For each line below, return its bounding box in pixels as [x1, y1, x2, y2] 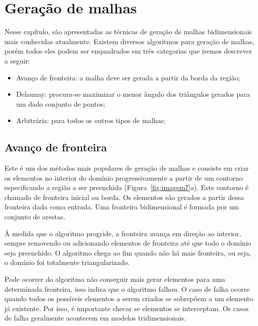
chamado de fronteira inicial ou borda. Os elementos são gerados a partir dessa [4, 192, 244, 202]
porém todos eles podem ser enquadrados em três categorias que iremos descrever [4, 46, 252, 56]
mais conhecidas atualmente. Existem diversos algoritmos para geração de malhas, [4, 36, 255, 46]
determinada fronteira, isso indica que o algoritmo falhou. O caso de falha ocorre [4, 283, 250, 294]
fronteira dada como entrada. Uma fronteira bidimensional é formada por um [4, 201, 239, 212]
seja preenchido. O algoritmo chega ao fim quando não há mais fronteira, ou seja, [4, 247, 251, 258]
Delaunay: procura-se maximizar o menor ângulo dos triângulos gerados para [16, 89, 250, 99]
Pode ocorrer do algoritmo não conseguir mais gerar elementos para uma [4, 274, 225, 284]
